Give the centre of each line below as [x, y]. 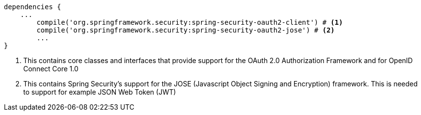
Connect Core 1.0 [51, 69]
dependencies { [33, 7]
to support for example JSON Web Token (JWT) [100, 92]
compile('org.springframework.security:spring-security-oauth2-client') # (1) [190, 22]
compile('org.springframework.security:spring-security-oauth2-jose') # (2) [186, 30]
